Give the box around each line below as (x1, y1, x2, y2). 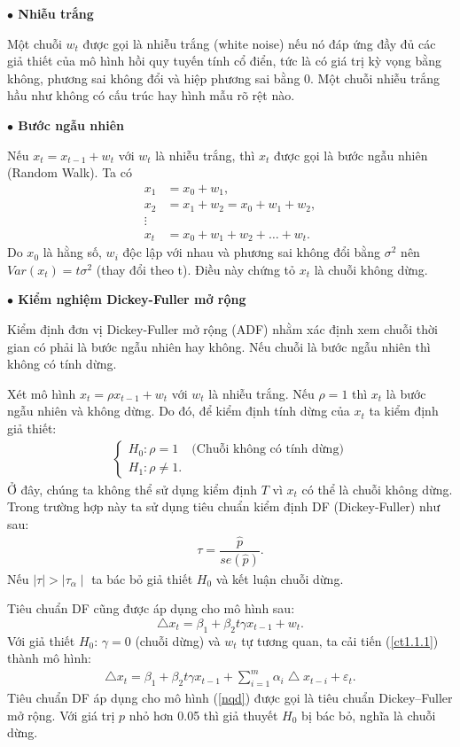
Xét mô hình (7, 384, 76, 402)
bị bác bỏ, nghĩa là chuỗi (301, 705, 436, 724)
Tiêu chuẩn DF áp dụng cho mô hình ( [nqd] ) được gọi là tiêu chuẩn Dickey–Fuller (7, 689, 453, 707)
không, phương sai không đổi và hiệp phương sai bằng (7, 68, 300, 87)
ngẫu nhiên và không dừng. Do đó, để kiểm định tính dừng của (7, 401, 350, 420)
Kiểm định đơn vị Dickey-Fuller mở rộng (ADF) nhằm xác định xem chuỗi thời (7, 320, 438, 338)
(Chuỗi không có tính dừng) (191, 443, 344, 456)
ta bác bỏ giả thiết (91, 569, 193, 587)
